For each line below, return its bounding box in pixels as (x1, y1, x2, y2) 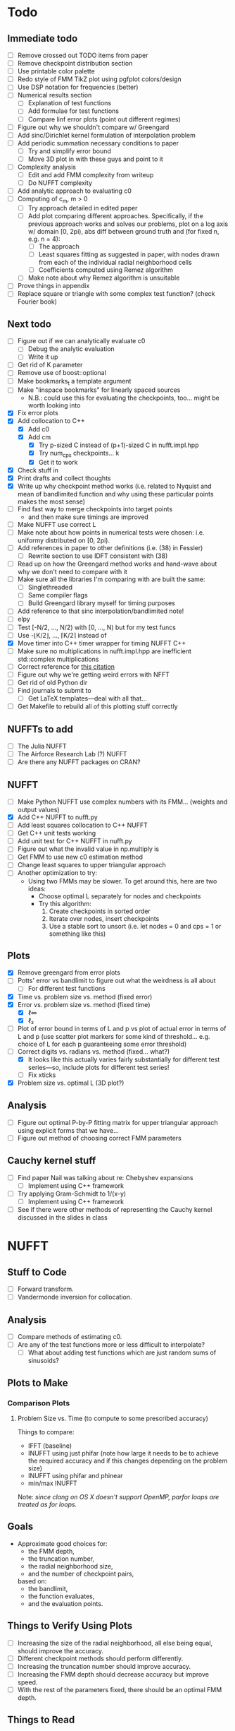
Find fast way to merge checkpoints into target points (17, 504, 173, 513)
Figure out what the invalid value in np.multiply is (17, 845, 160, 853)
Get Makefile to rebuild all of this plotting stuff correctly (17, 702, 178, 710)
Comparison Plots (7, 1398, 70, 1408)
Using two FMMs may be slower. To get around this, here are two (27, 876, 217, 885)
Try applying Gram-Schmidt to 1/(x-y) (17, 1189, 127, 1198)
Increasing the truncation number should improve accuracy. (17, 1662, 191, 1670)
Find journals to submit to (17, 686, 91, 694)
